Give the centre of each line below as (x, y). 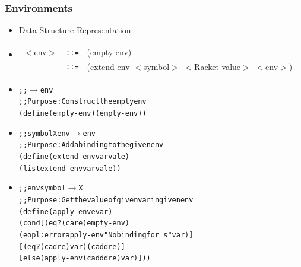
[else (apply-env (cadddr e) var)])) (85, 258)
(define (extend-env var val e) (74, 156)
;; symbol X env (44, 133)
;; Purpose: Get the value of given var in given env (106, 200)
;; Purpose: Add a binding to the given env (91, 145)
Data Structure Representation (75, 30)
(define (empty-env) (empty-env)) (83, 113)
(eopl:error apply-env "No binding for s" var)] (106, 235)
